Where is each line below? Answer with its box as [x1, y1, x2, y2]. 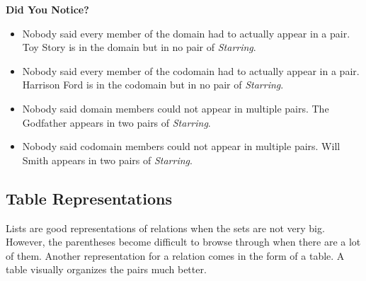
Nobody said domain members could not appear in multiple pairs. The [22, 101, 329, 115]
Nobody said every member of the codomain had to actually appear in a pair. [22, 63, 360, 78]
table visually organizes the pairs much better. [6, 262, 207, 277]
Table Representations [6, 187, 172, 209]
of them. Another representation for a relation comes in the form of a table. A [6, 248, 345, 263]
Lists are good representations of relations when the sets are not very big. [6, 220, 325, 235]
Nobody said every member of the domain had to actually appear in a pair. [22, 25, 350, 40]
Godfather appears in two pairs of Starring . [22, 115, 211, 130]
